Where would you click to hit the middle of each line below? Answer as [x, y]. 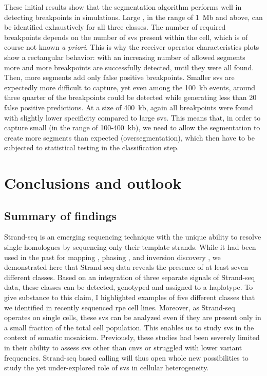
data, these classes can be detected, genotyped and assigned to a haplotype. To [129, 287]
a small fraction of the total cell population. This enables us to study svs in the [129, 327]
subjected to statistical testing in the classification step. [92, 147]
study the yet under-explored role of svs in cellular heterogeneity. [107, 368]
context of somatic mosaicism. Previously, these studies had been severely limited [132, 337]
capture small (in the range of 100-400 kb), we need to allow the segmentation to [132, 127]
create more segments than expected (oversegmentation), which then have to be [129, 137]
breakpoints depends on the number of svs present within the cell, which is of [126, 37]
